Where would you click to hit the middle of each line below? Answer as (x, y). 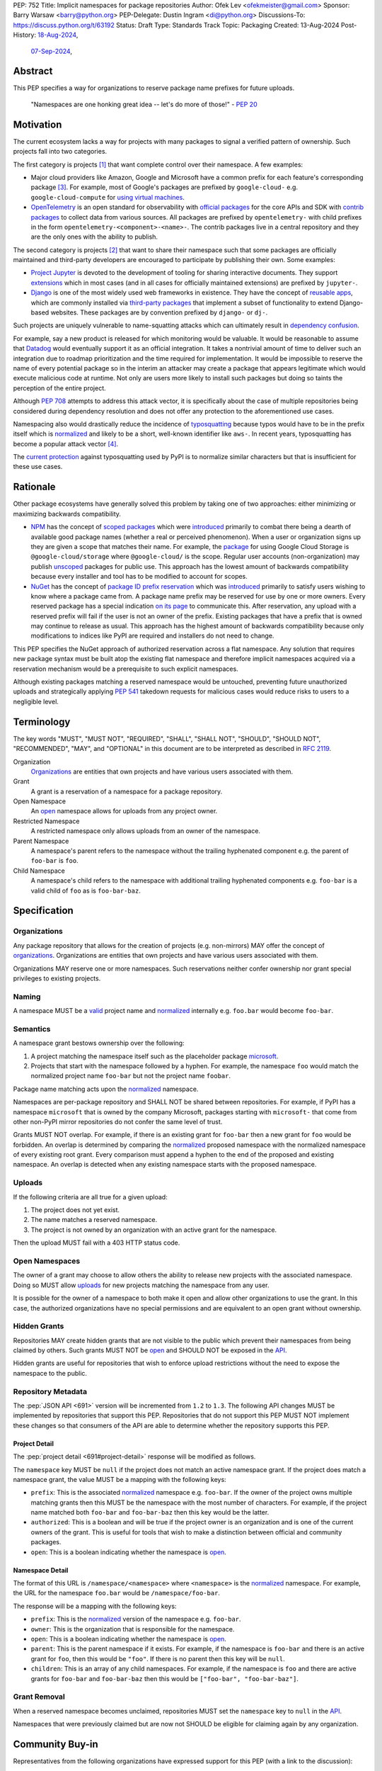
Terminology (42, 722)
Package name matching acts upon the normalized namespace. (106, 1089)
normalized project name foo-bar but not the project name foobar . (131, 1076)
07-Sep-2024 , (51, 51)
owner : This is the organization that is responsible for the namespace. (133, 1629)
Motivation (37, 124)
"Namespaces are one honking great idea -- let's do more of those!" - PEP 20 (144, 104)
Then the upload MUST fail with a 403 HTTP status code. (97, 1243)
